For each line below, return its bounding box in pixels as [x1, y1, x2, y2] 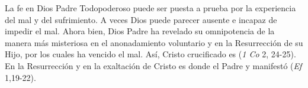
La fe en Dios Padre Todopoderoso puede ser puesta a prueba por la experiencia [5, 2, 296, 14]
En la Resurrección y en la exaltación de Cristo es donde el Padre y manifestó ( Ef [5, 59, 302, 71]
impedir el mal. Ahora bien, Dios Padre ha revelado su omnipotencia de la [5, 25, 275, 37]
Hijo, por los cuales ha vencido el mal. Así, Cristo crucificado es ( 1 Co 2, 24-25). [5, 48, 296, 60]
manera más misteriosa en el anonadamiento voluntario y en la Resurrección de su [5, 36, 303, 48]
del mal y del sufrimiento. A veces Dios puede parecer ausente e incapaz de [5, 13, 277, 25]
